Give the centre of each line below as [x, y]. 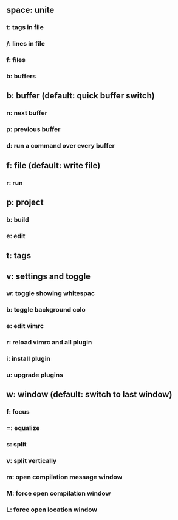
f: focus [18, 412]
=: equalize [23, 428]
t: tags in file [25, 27]
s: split [16, 445]
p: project [25, 202]
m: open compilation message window [64, 477]
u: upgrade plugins [35, 375]
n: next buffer [27, 113]
